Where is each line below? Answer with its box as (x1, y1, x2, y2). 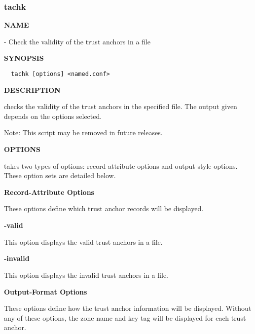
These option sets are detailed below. (4, 170, 116, 181)
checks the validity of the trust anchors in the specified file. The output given (4, 101, 237, 111)
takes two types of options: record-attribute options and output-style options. (4, 160, 238, 171)
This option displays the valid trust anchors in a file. (4, 236, 163, 247)
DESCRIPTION (4, 84, 61, 95)
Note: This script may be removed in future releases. (4, 127, 163, 138)
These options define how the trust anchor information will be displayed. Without (4, 303, 252, 313)
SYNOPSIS (4, 53, 44, 63)
